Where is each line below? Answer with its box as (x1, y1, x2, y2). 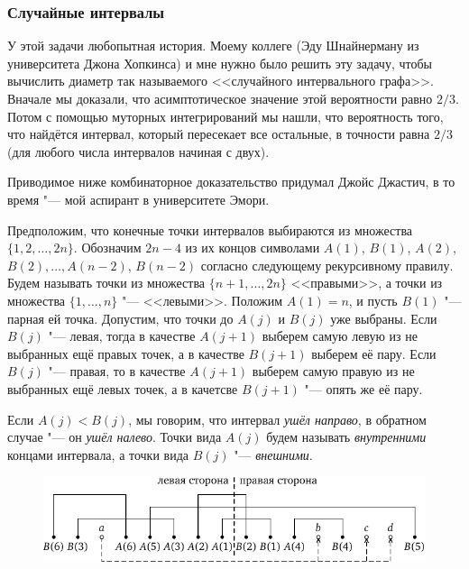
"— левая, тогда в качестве (48, 326, 196, 345)
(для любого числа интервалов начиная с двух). (7, 142, 270, 161)
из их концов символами (185, 238, 320, 257)
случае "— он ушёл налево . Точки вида (7, 427, 222, 446)
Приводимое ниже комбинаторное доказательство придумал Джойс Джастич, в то (7, 172, 455, 191)
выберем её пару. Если (311, 344, 437, 363)
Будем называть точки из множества (7, 273, 206, 292)
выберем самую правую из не (252, 362, 415, 381)
